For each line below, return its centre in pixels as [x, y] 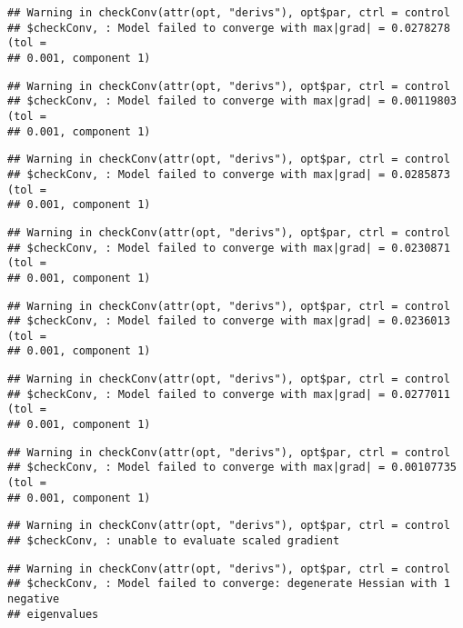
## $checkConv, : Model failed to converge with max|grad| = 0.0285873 [229, 174]
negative [34, 599]
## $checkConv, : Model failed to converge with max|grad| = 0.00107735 [232, 468]
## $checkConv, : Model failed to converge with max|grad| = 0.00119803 [232, 101]
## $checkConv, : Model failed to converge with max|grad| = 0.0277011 [229, 394]
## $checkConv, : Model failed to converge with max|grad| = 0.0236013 [229, 321]
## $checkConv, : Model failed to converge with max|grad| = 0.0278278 [229, 28]
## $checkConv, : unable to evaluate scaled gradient [174, 541]
